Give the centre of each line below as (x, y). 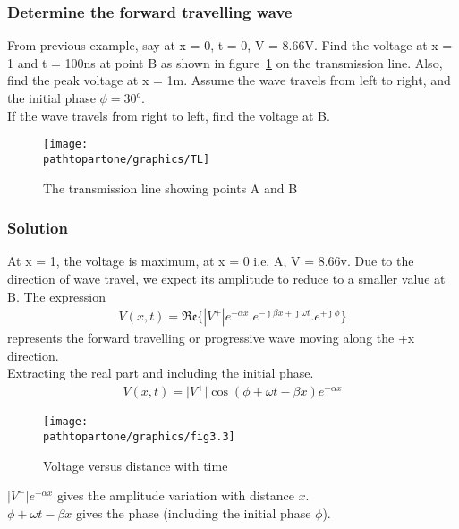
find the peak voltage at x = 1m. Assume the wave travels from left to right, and (229, 80)
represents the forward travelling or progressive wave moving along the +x (211, 338)
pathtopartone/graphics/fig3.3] (139, 437)
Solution (38, 228)
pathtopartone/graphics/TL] (127, 159)
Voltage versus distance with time (136, 465)
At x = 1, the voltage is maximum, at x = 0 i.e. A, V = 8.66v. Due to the (211, 261)
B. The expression (57, 296)
